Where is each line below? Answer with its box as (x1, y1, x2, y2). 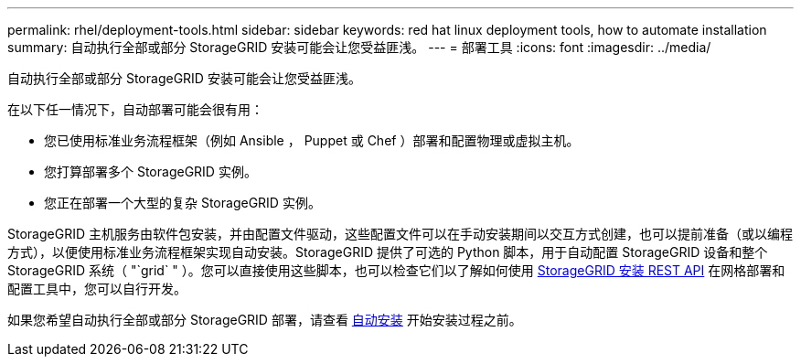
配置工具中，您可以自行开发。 (7, 281, 187, 296)
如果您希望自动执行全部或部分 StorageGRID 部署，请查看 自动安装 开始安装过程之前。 (7, 312, 522, 327)
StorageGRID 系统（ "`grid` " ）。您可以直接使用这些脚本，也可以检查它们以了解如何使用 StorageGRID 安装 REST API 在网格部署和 (7, 262, 785, 278)
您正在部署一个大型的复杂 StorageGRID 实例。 (44, 195, 321, 210)
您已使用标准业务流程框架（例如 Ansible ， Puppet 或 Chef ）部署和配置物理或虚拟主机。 (44, 133, 580, 148)
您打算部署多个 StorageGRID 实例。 (44, 164, 257, 179)
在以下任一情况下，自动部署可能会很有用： (7, 102, 263, 117)
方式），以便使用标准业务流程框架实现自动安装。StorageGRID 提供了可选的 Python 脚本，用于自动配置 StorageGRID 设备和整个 (7, 244, 768, 260)
